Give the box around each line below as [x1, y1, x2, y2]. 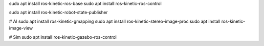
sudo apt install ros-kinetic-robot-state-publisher [9, 10, 108, 15]
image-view [9, 25, 33, 31]
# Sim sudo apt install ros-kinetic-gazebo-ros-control [9, 34, 117, 40]
